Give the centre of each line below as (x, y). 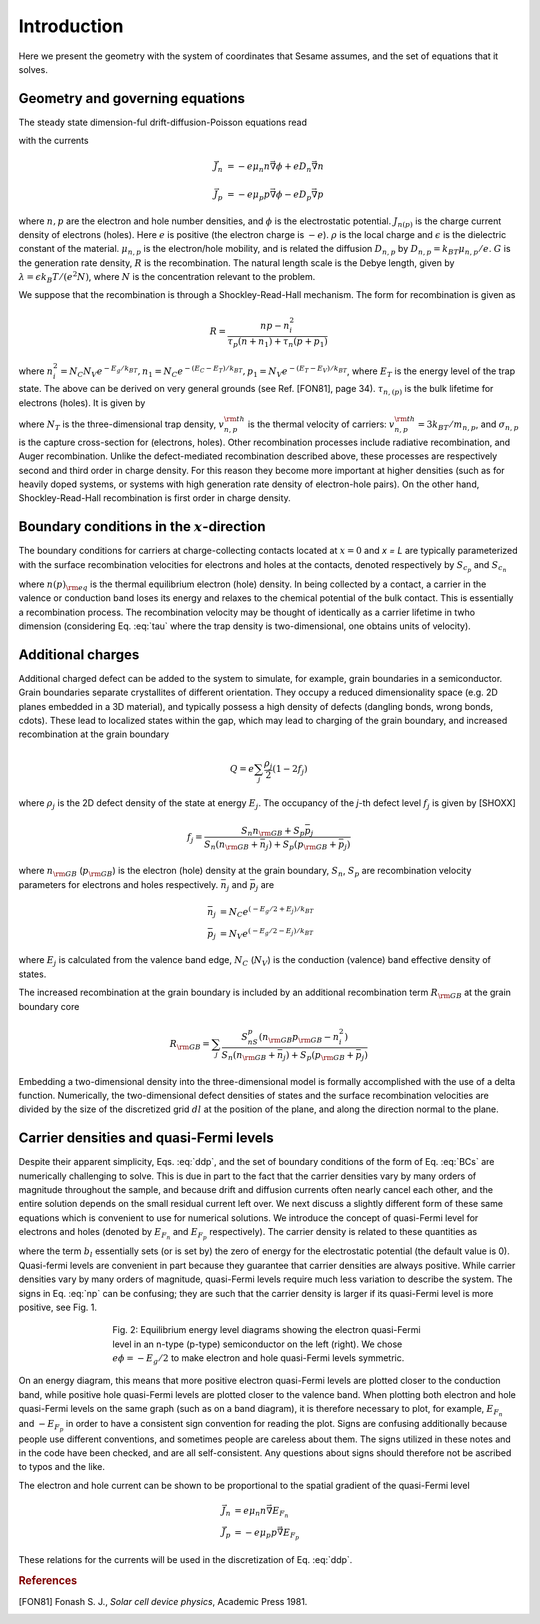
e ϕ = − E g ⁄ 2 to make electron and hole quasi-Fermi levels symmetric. (258, 1359)
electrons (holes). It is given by (82, 402)
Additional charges (79, 654)
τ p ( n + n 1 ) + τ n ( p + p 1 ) (278, 343)
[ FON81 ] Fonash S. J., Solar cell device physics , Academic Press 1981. (163, 1601)
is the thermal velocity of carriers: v (321, 424)
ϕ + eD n (293, 168)
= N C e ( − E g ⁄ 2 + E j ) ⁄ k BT (266, 912)
